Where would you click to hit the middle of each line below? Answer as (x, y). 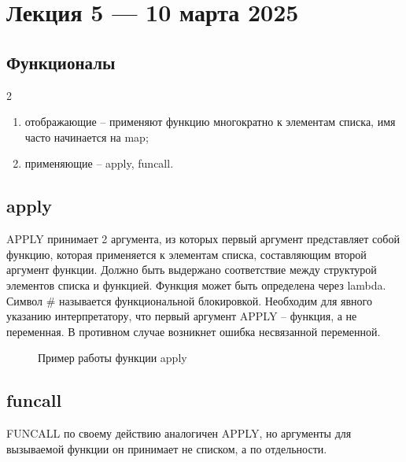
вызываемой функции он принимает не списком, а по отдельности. (167, 448)
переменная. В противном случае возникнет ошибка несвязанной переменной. (194, 331)
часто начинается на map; (87, 137)
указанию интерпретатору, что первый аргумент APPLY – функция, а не (182, 316)
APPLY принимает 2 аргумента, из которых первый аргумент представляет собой (203, 239)
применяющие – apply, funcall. (99, 163)
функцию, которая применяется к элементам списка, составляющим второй (186, 254)
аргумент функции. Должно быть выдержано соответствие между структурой (192, 270)
